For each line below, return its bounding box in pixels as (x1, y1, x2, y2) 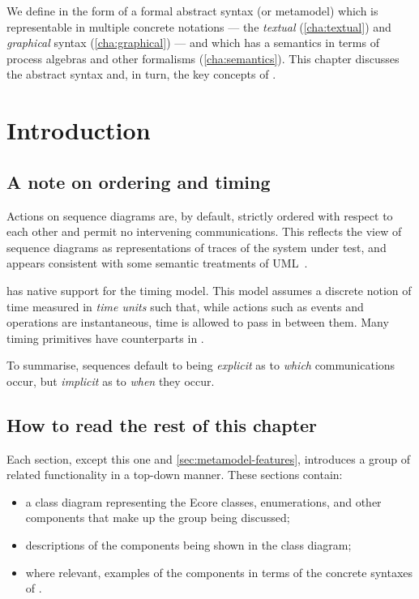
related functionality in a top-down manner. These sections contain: (6, 466, 343, 483)
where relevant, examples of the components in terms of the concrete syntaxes (25, 563, 413, 580)
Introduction (6, 113, 151, 147)
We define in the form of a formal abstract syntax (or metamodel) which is (6, 2, 378, 19)
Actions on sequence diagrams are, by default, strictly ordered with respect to (6, 207, 393, 224)
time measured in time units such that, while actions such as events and (6, 297, 364, 314)
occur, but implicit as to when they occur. (6, 372, 215, 389)
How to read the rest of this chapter (6, 412, 318, 437)
